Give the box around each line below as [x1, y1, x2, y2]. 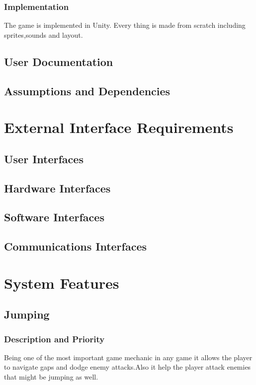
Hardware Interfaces [4, 180, 111, 195]
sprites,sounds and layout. [4, 29, 83, 40]
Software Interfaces [4, 209, 104, 225]
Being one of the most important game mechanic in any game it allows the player [4, 352, 253, 362]
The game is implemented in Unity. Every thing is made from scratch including [4, 20, 246, 30]
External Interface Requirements [4, 117, 234, 137]
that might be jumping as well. [4, 372, 98, 382]
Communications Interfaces [4, 239, 147, 254]
